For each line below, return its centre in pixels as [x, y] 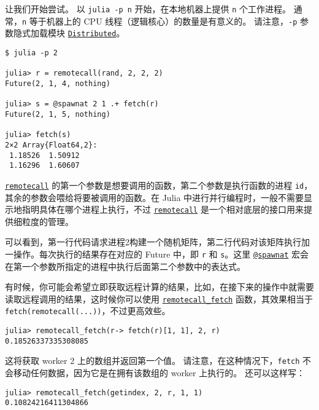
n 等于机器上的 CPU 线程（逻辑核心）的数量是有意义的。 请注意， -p [160, 21]
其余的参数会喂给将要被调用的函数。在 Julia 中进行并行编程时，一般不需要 [155, 197]
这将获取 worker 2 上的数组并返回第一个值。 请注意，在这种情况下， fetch [152, 361]
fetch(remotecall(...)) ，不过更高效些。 [88, 311]
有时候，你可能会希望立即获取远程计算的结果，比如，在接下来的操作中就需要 [159, 287]
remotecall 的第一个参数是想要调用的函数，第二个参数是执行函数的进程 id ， [159, 185]
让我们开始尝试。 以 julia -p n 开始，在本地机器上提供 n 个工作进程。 [148, 9]
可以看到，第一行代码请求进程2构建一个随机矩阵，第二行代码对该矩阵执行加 [157, 242]
